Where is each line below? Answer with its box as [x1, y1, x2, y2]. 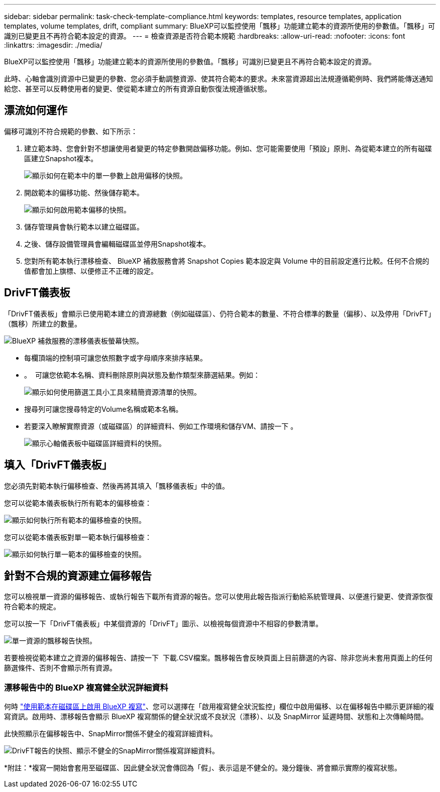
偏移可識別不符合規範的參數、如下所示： [4, 127, 138, 136]
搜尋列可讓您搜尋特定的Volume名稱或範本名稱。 [24, 404, 183, 413]
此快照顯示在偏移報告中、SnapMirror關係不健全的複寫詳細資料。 [4, 729, 217, 738]
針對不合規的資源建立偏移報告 [4, 569, 152, 582]
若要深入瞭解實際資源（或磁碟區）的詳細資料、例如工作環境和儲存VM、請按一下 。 [24, 421, 298, 430]
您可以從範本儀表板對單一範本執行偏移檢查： [4, 532, 152, 541]
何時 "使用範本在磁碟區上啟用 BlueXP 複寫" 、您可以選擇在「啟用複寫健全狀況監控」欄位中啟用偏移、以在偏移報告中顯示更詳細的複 [4, 702, 434, 711]
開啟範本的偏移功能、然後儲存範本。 [24, 188, 144, 197]
